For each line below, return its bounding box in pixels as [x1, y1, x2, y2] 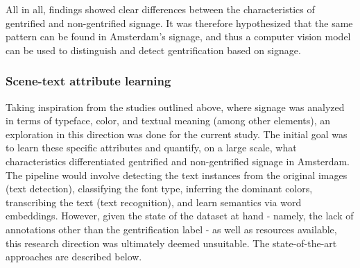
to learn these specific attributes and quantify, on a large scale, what [6, 140, 297, 155]
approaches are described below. [6, 249, 142, 264]
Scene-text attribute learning [6, 72, 171, 90]
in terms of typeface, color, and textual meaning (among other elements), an [6, 113, 331, 128]
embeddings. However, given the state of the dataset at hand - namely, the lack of [6, 208, 354, 223]
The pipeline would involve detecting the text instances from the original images [6, 167, 348, 182]
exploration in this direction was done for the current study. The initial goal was [6, 126, 348, 141]
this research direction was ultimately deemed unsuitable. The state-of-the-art [6, 235, 337, 250]
